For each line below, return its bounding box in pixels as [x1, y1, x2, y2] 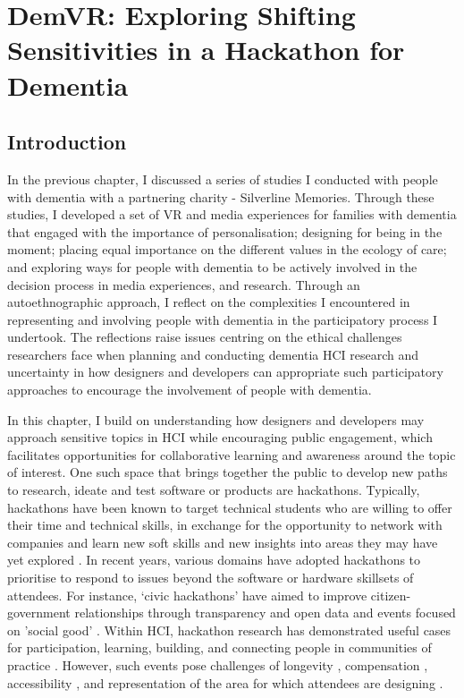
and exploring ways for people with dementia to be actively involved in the [7, 257, 418, 276]
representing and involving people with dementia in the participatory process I [7, 310, 438, 328]
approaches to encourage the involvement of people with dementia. [7, 380, 372, 399]
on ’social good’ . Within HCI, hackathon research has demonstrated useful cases [7, 620, 451, 639]
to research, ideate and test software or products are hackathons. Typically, [7, 481, 420, 499]
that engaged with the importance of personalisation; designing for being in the [7, 222, 443, 241]
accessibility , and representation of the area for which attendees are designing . [7, 673, 443, 692]
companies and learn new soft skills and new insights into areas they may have [7, 532, 438, 551]
